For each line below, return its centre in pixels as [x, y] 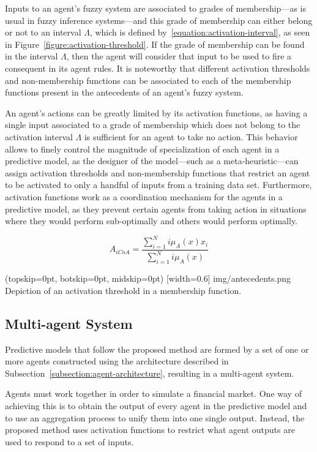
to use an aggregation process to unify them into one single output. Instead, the [155, 417]
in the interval [32, 56]
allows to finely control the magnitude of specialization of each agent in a [142, 149]
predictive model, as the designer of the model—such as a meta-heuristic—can [152, 161]
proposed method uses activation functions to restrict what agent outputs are [150, 430]
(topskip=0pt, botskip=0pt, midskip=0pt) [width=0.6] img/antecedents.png [148, 278]
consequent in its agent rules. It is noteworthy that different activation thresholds [158, 68]
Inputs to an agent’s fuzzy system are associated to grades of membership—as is [155, 8]
